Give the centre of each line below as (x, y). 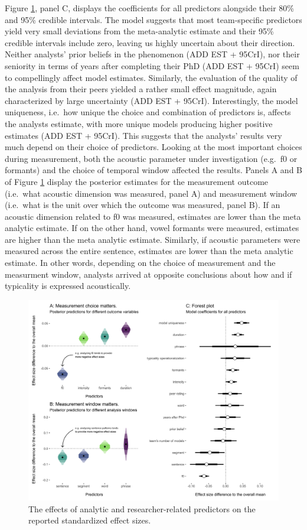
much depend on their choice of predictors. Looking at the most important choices (153, 147)
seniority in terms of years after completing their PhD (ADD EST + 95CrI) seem (152, 65)
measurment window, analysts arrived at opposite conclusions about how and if (148, 274)
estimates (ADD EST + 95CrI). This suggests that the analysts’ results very (143, 135)
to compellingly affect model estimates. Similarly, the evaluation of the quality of (151, 77)
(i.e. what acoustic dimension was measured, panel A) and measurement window (151, 193)
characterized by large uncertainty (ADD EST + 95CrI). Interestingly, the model (151, 100)
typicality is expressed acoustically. (68, 286)
